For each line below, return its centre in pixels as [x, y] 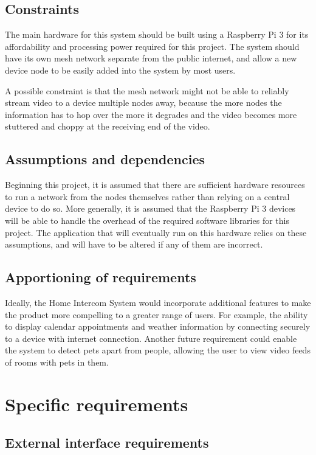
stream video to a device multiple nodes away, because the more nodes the [143, 102]
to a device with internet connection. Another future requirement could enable [151, 338]
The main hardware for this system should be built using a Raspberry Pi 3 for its [157, 34]
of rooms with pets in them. [57, 362]
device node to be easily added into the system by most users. [120, 70]
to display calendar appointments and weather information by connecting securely [158, 326]
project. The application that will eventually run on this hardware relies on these [156, 232]
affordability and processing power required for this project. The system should [152, 46]
